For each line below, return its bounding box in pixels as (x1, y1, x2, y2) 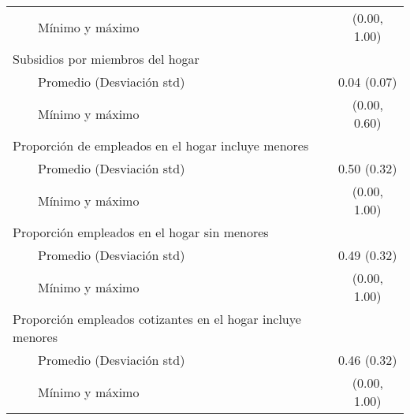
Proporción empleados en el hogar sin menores (13, 223, 269, 241)
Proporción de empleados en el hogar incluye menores (13, 136, 309, 154)
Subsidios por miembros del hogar (13, 50, 199, 68)
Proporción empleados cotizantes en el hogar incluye (13, 310, 301, 328)
